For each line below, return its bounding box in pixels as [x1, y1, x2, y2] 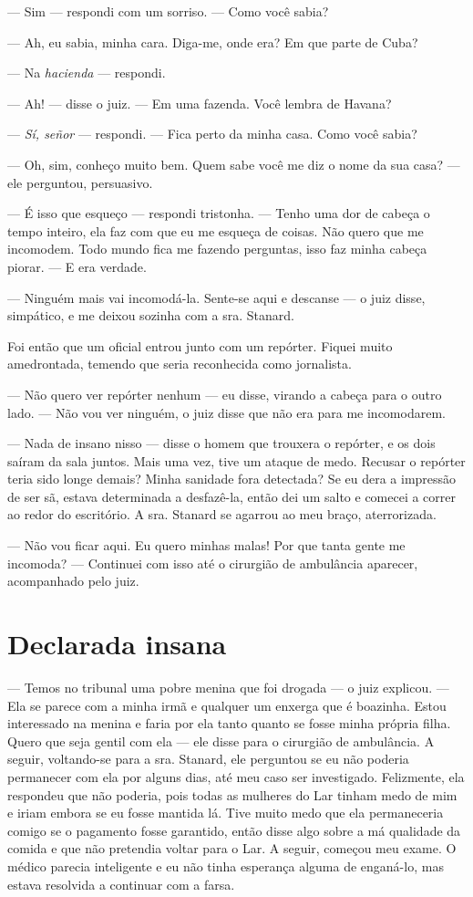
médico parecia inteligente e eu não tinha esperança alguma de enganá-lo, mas [7, 856, 444, 875]
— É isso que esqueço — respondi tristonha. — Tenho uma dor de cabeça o [7, 203, 430, 223]
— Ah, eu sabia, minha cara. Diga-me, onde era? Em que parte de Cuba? [7, 32, 418, 51]
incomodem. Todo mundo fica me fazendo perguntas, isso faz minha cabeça [7, 239, 427, 258]
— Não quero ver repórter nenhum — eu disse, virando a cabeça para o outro [7, 384, 442, 403]
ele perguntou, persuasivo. [7, 172, 153, 192]
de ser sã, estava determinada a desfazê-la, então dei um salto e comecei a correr [7, 486, 457, 506]
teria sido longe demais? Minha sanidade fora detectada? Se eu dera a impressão [7, 469, 457, 488]
